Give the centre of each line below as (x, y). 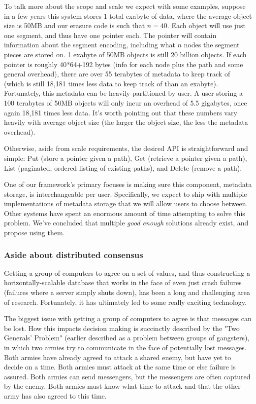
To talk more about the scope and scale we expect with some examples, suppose (125, 6)
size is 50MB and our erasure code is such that (75, 25)
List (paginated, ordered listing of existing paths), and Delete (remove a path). (123, 167)
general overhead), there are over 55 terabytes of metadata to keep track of (117, 74)
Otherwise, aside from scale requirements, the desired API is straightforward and (126, 148)
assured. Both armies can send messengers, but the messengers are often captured (127, 376)
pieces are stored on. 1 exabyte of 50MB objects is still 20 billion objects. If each (125, 54)
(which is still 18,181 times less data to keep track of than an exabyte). (111, 83)
